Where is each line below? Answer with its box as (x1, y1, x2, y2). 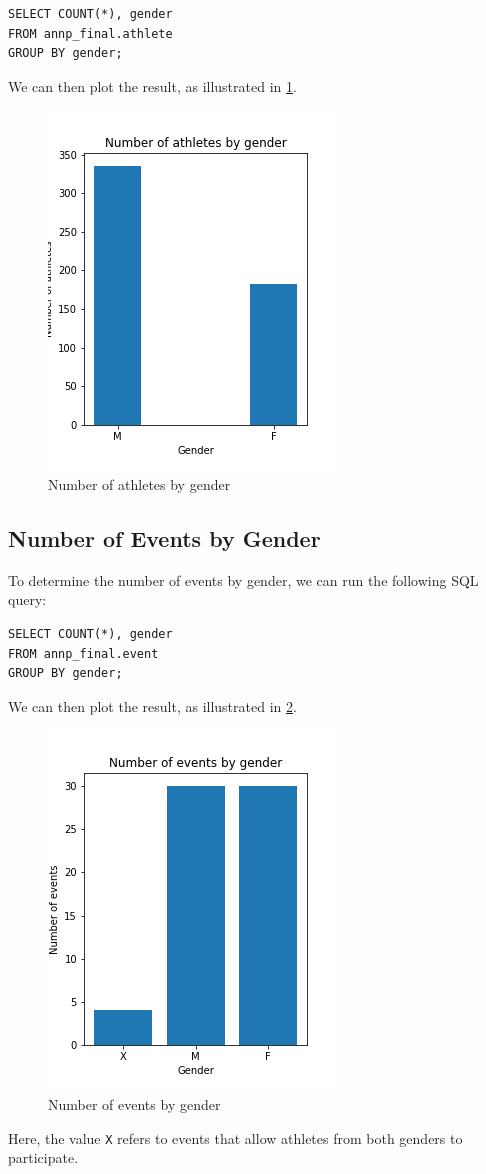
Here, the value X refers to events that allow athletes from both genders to (8, 1127, 463, 1148)
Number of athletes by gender (48, 473, 231, 494)
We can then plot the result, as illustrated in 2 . (8, 695, 297, 716)
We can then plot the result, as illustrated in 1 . (8, 75, 297, 96)
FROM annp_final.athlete (8, 26, 173, 41)
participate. (8, 1147, 79, 1168)
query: (8, 589, 47, 610)
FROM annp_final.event (8, 646, 159, 661)
